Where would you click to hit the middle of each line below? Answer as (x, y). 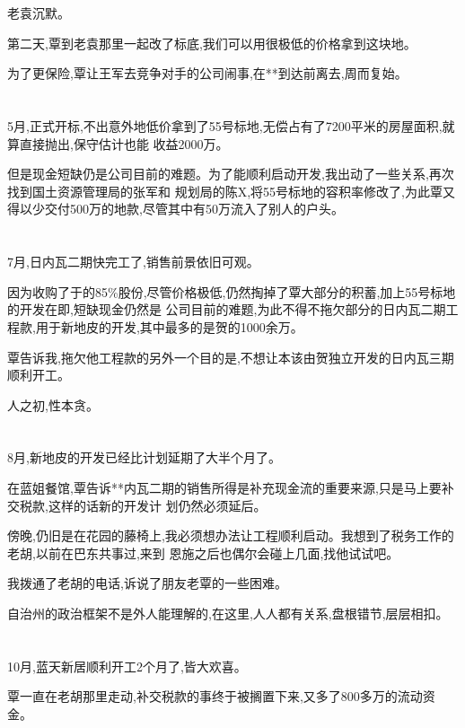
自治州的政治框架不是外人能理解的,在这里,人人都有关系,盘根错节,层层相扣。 (228, 614)
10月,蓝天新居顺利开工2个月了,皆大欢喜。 (127, 666)
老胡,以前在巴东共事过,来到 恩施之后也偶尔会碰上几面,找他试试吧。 (203, 553)
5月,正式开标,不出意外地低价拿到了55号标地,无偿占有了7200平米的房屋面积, (225, 125)
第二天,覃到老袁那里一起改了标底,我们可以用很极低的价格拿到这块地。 (212, 43)
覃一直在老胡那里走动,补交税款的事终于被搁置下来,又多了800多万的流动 (215, 696)
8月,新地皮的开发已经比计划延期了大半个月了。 (144, 457)
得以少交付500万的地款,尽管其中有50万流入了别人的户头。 (175, 209)
